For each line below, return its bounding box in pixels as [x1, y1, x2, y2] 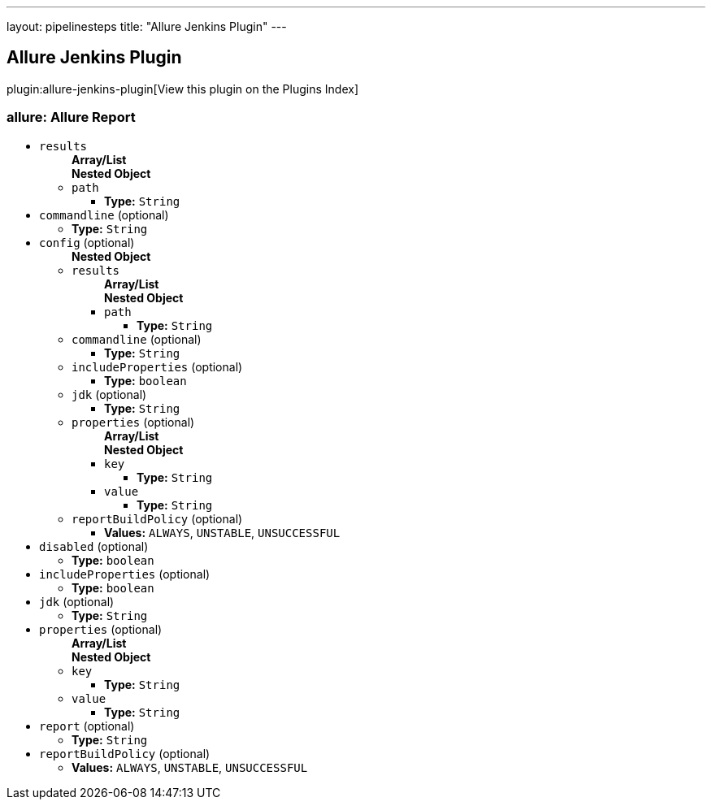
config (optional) [39, 235, 135, 249]
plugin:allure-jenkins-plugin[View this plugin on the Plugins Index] [7, 81, 358, 96]
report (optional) [39, 718, 135, 733]
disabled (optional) [39, 539, 149, 553]
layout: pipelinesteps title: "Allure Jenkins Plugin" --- [7, 19, 287, 33]
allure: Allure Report [7, 109, 136, 126]
